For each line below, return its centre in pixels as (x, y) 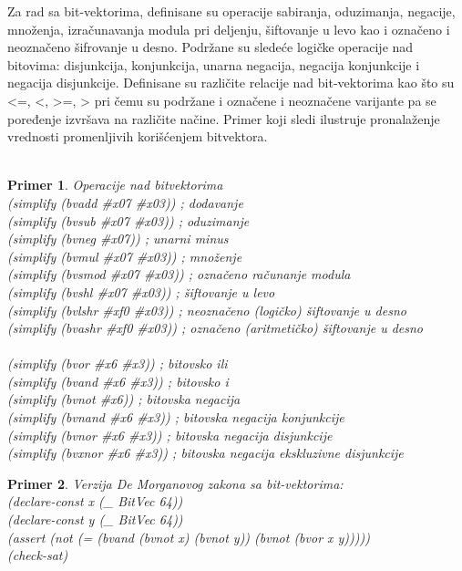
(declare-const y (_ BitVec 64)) (95, 519)
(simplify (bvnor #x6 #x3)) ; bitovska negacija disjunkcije (170, 435)
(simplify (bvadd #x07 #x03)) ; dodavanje (125, 202)
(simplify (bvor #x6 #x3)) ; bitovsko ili (118, 363)
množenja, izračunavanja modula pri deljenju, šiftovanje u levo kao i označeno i (229, 29)
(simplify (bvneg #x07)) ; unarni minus (118, 239)
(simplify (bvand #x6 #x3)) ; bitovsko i (118, 381)
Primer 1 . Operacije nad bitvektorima (115, 185)
